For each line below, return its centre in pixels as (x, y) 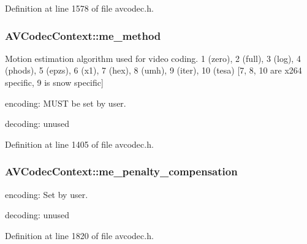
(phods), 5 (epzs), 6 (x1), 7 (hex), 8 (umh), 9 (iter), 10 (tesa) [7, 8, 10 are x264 (153, 70)
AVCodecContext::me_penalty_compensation (121, 171)
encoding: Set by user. (47, 194)
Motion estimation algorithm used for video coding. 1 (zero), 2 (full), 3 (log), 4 (153, 58)
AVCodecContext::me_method (83, 35)
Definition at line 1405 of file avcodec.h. (79, 144)
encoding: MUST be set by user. (66, 103)
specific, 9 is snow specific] (54, 82)
